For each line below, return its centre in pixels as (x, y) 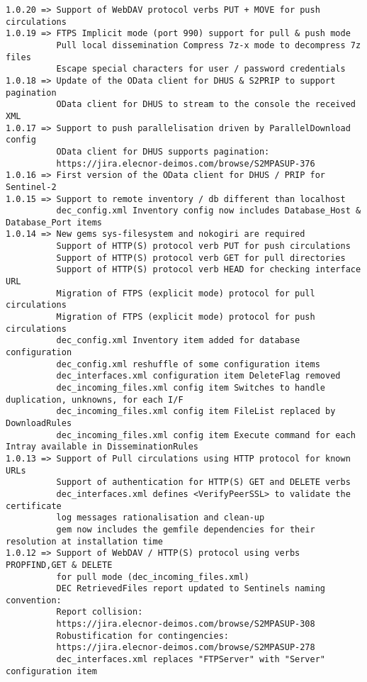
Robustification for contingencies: (142, 636)
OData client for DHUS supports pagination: (163, 151)
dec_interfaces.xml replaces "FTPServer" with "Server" (191, 660)
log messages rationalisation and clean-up (160, 518)
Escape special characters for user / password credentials (201, 69)
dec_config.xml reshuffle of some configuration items (188, 364)
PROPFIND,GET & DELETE (59, 565)
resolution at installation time (84, 541)
